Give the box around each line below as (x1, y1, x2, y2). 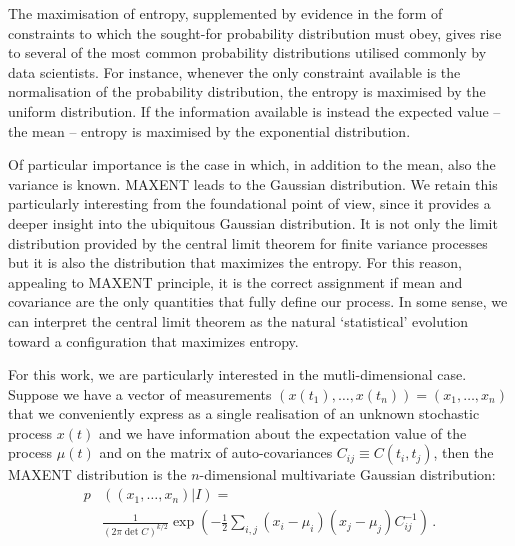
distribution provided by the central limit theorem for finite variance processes (8, 232, 488, 253)
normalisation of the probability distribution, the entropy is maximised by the (8, 81, 486, 102)
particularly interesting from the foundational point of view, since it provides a (8, 193, 491, 214)
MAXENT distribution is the (8, 464, 187, 485)
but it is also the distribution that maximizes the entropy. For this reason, (8, 252, 462, 273)
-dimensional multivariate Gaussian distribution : (199, 464, 496, 485)
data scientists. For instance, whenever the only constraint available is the (8, 61, 461, 82)
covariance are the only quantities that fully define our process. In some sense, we (8, 291, 508, 312)
